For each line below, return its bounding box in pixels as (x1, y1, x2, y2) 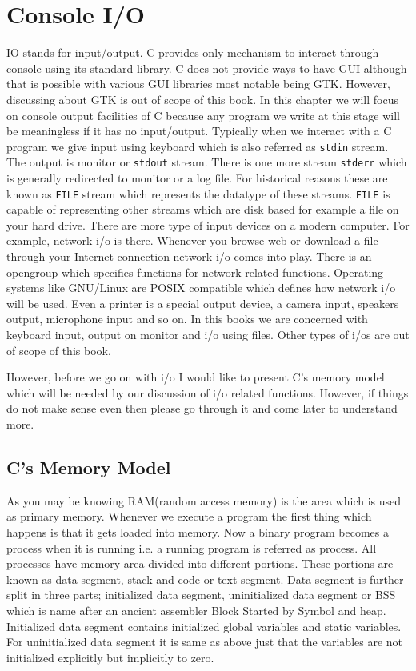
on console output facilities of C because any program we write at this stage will (6, 106, 401, 123)
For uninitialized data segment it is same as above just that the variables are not (6, 633, 403, 650)
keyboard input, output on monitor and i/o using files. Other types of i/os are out (6, 326, 410, 342)
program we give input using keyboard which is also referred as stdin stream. (6, 138, 389, 154)
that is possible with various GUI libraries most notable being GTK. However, (6, 75, 390, 92)
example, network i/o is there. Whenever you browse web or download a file (6, 232, 378, 249)
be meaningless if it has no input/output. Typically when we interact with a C (6, 122, 392, 139)
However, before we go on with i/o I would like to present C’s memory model (6, 369, 385, 385)
